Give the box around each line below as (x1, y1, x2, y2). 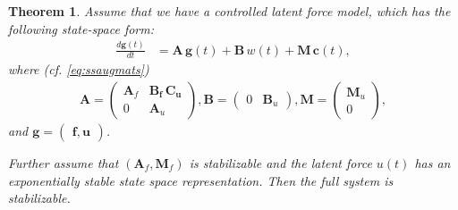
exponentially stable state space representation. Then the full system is (8, 171, 394, 189)
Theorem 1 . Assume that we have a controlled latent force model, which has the (8, 2, 451, 20)
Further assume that (8, 153, 119, 172)
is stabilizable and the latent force (189, 153, 372, 172)
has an (414, 153, 451, 172)
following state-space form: (8, 19, 155, 38)
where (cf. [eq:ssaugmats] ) (8, 60, 149, 79)
